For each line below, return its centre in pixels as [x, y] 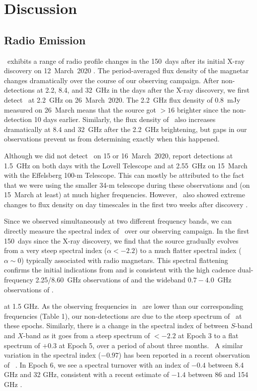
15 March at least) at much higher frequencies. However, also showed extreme [125, 195]
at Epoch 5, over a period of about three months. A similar [151, 345]
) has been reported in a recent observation [184, 355]
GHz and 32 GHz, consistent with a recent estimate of [87, 374]
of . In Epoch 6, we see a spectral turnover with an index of [97, 364]
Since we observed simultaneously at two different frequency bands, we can [118, 221]
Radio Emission [45, 40]
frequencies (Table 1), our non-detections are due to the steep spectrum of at [123, 316]
